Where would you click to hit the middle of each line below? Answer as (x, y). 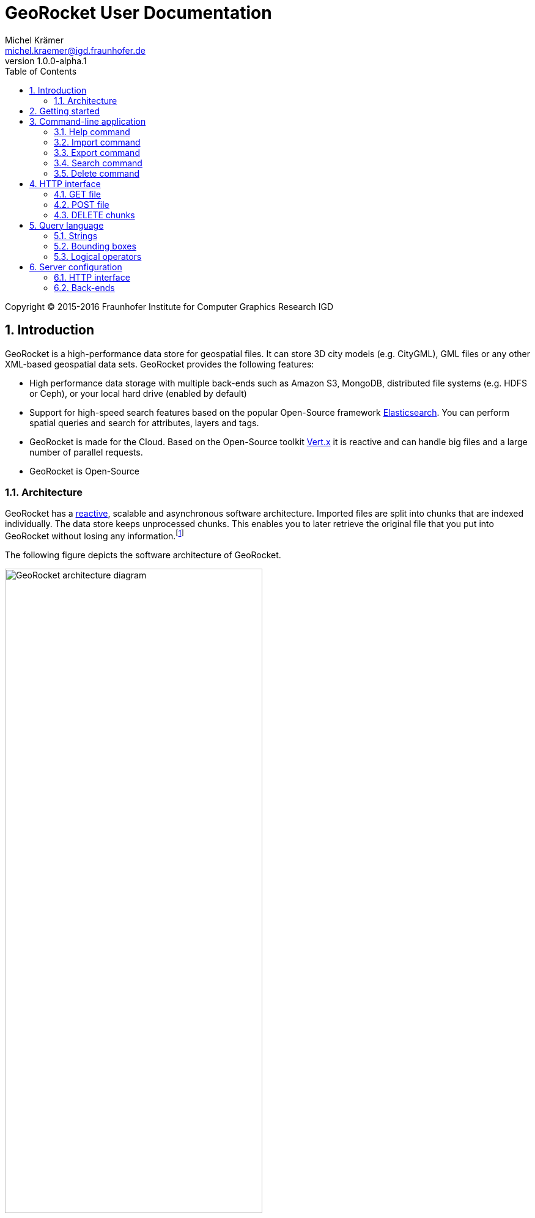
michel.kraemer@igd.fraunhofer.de (75, 50)
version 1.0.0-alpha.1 (46, 61)
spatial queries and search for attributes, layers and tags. (144, 423)
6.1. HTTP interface (92, 277)
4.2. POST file (82, 204)
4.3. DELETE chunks (94, 215)
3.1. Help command (92, 131)
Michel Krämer (35, 40)
